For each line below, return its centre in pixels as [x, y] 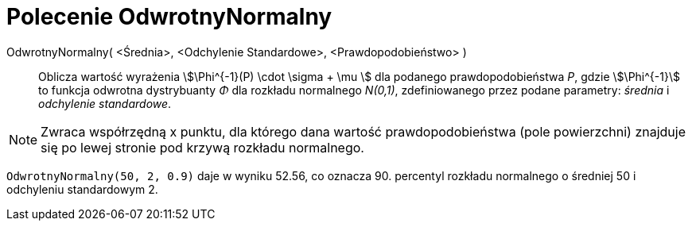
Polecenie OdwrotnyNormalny [169, 17]
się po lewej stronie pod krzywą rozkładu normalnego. [202, 147]
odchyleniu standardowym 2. [82, 189]
